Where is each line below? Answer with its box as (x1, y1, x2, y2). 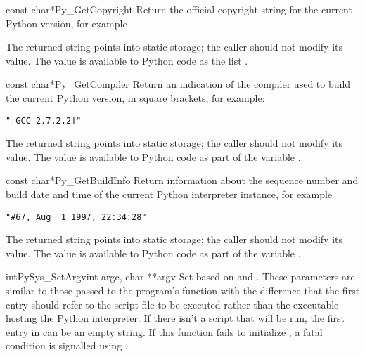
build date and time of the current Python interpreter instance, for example (6, 187, 333, 201)
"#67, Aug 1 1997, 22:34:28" (6, 212, 147, 222)
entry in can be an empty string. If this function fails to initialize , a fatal (6, 324, 323, 339)
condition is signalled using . (6, 338, 128, 353)
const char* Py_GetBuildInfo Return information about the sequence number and (6, 173, 359, 188)
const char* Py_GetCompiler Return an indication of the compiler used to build (6, 77, 351, 91)
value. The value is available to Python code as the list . (6, 53, 248, 67)
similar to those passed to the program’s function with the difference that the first (6, 283, 360, 298)
